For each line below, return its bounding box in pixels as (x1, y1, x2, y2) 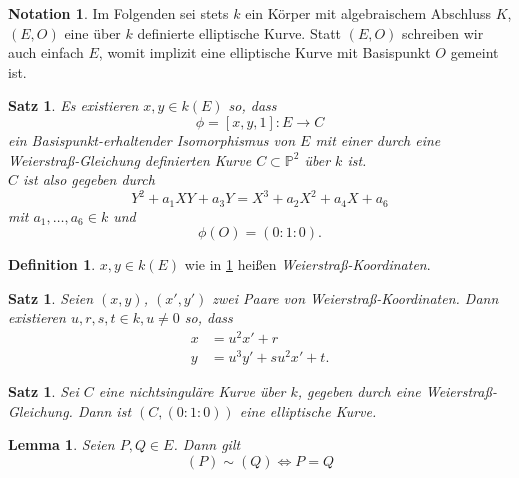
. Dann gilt (173, 434, 241, 455)
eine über (64, 22, 121, 43)
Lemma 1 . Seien (8, 434, 115, 455)
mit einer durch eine (315, 129, 441, 150)
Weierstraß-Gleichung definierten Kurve (8, 149, 252, 170)
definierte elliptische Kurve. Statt (137, 22, 342, 43)
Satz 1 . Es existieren (8, 95, 139, 116)
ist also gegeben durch (23, 169, 155, 190)
